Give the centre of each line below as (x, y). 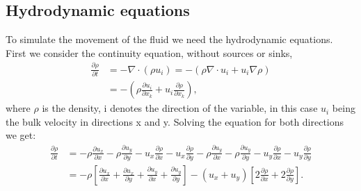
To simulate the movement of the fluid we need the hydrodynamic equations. (169, 39)
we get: (21, 135)
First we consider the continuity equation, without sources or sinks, (149, 52)
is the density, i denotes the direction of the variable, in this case (180, 108)
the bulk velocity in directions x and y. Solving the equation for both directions (175, 121)
